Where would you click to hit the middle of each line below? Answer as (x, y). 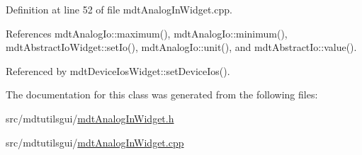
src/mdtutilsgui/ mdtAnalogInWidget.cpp (95, 142)
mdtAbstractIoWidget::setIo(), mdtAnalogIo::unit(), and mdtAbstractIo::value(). (181, 47)
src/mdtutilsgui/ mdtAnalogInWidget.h (90, 118)
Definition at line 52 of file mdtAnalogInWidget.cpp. (119, 9)
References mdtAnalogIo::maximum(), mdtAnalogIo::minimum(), (147, 33)
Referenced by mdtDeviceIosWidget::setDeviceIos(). (118, 70)
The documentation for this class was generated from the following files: (162, 94)
